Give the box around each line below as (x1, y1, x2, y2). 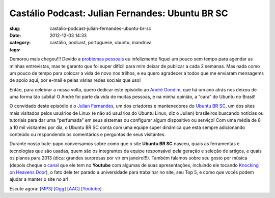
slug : (9, 25, 20, 31)
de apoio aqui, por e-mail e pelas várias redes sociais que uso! (9, 77, 141, 83)
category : (9, 40, 31, 46)
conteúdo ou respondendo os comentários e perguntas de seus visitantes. (9, 131, 166, 138)
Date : (9, 32, 21, 38)
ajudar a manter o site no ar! (9, 176, 69, 182)
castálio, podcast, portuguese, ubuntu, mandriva (49, 40, 152, 46)
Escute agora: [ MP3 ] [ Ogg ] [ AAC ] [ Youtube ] (9, 185, 102, 191)
